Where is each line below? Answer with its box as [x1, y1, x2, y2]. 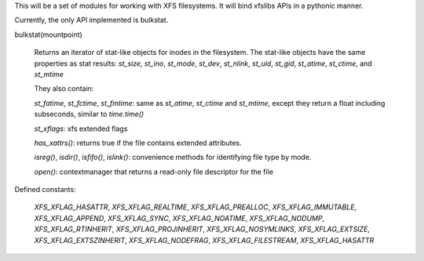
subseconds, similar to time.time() [34, 110, 144, 119]
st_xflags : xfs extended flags [34, 124, 128, 133]
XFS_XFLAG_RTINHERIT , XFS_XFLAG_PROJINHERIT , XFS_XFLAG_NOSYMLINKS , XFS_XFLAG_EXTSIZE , [34, 224, 371, 234]
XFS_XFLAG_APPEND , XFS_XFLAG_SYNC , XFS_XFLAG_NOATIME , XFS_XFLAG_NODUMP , [34, 213, 325, 223]
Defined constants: [14, 185, 76, 194]
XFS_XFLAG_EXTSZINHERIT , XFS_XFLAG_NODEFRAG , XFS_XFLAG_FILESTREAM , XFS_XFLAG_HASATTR [34, 235, 375, 245]
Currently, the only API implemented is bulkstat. [14, 16, 169, 25]
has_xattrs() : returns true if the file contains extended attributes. [34, 138, 243, 147]
